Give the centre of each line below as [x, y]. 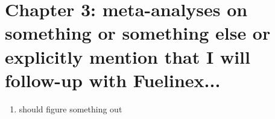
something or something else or [138, 33]
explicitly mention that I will [128, 56]
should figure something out [71, 108]
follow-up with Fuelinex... [113, 80]
